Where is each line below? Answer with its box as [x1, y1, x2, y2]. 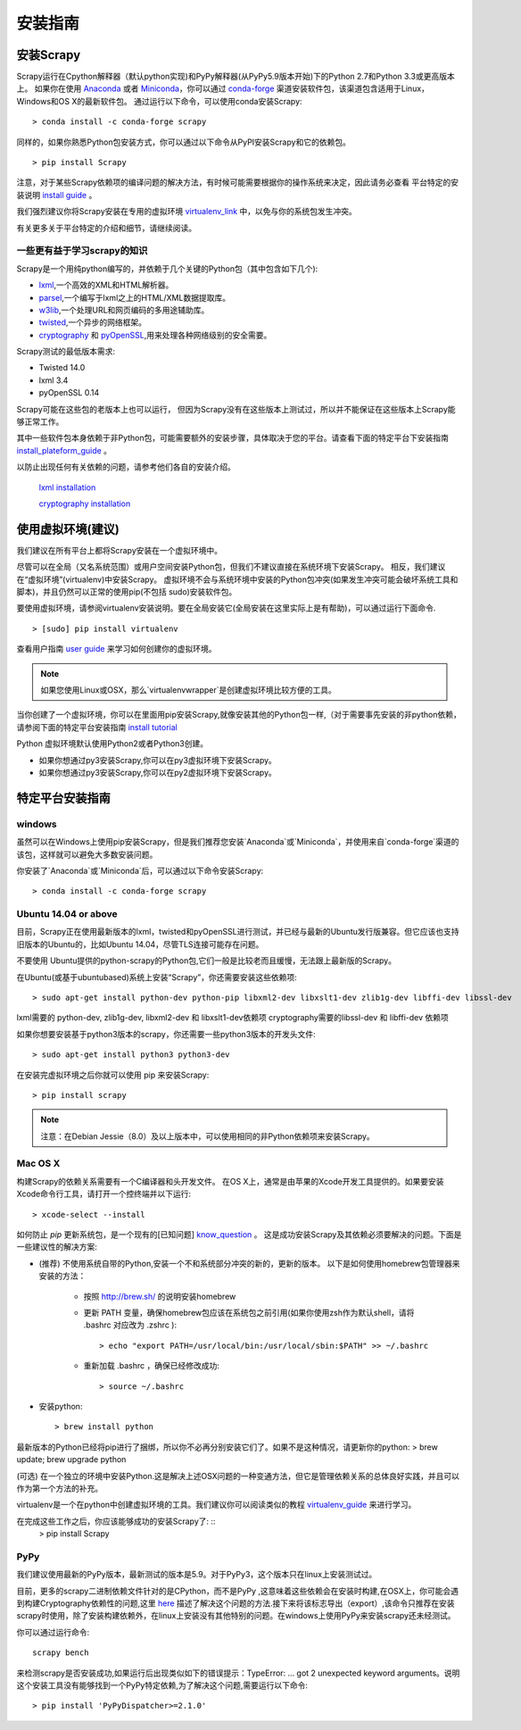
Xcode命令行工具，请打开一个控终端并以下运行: [16, 1188, 192, 1200]
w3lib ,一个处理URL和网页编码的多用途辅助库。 [38, 304, 210, 315]
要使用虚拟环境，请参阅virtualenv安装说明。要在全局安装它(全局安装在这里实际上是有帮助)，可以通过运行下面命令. [16, 603, 436, 613]
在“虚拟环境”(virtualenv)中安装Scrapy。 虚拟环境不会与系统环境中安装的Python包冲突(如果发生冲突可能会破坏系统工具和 [16, 574, 459, 585]
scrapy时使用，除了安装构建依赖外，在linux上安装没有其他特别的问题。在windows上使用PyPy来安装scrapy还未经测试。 [16, 1610, 456, 1621]
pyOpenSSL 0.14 [38, 387, 100, 398]
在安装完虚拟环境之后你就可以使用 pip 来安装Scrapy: [16, 1069, 210, 1080]
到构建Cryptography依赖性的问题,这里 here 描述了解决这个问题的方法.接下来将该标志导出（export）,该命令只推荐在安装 [16, 1598, 455, 1609]
